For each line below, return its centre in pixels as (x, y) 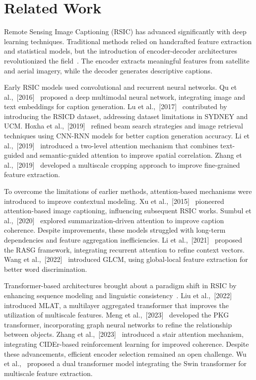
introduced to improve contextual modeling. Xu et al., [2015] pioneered (114, 201)
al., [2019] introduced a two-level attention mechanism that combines (111, 145)
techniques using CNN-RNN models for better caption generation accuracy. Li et (127, 136)
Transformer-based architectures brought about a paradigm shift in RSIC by (120, 285)
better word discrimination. (46, 269)
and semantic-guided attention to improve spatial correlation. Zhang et (134, 155)
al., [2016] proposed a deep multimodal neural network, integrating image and (125, 96)
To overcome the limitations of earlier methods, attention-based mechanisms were (128, 191)
